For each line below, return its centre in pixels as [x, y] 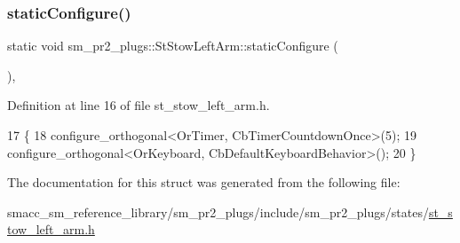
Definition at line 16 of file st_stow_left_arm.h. [139, 105]
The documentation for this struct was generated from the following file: [204, 182]
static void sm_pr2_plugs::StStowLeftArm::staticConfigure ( [173, 46]
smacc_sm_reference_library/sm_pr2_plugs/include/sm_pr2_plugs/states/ [218, 212]
